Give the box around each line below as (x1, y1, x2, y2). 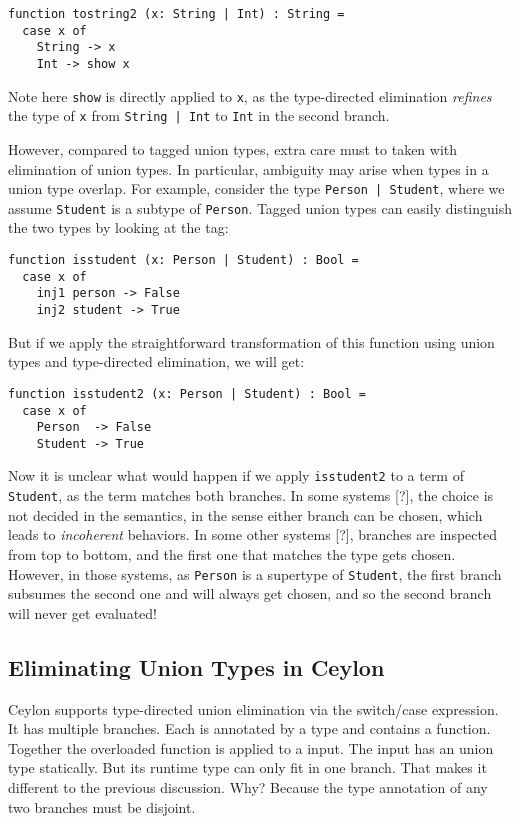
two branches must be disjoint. (8, 796, 196, 817)
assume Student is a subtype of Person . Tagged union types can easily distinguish (8, 197, 512, 218)
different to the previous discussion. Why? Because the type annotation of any (8, 776, 488, 797)
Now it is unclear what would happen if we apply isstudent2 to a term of (8, 465, 464, 486)
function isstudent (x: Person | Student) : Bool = (8, 253, 359, 268)
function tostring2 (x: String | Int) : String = (8, 7, 345, 21)
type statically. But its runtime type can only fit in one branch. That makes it (8, 757, 487, 778)
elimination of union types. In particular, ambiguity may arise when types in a (8, 158, 489, 179)
